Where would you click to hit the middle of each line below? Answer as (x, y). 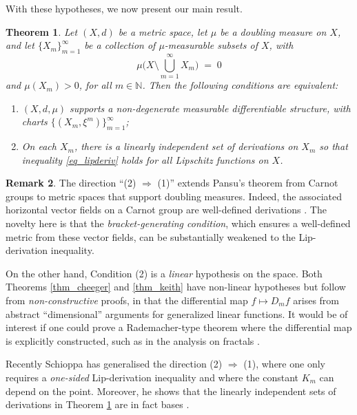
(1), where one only (284, 364)
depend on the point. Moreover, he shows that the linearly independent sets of (171, 391)
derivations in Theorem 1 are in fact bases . (98, 404)
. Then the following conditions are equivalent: (240, 85)
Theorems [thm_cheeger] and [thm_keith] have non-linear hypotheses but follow (176, 287)
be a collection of (120, 45)
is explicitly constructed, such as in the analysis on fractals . (133, 340)
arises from (316, 300)
